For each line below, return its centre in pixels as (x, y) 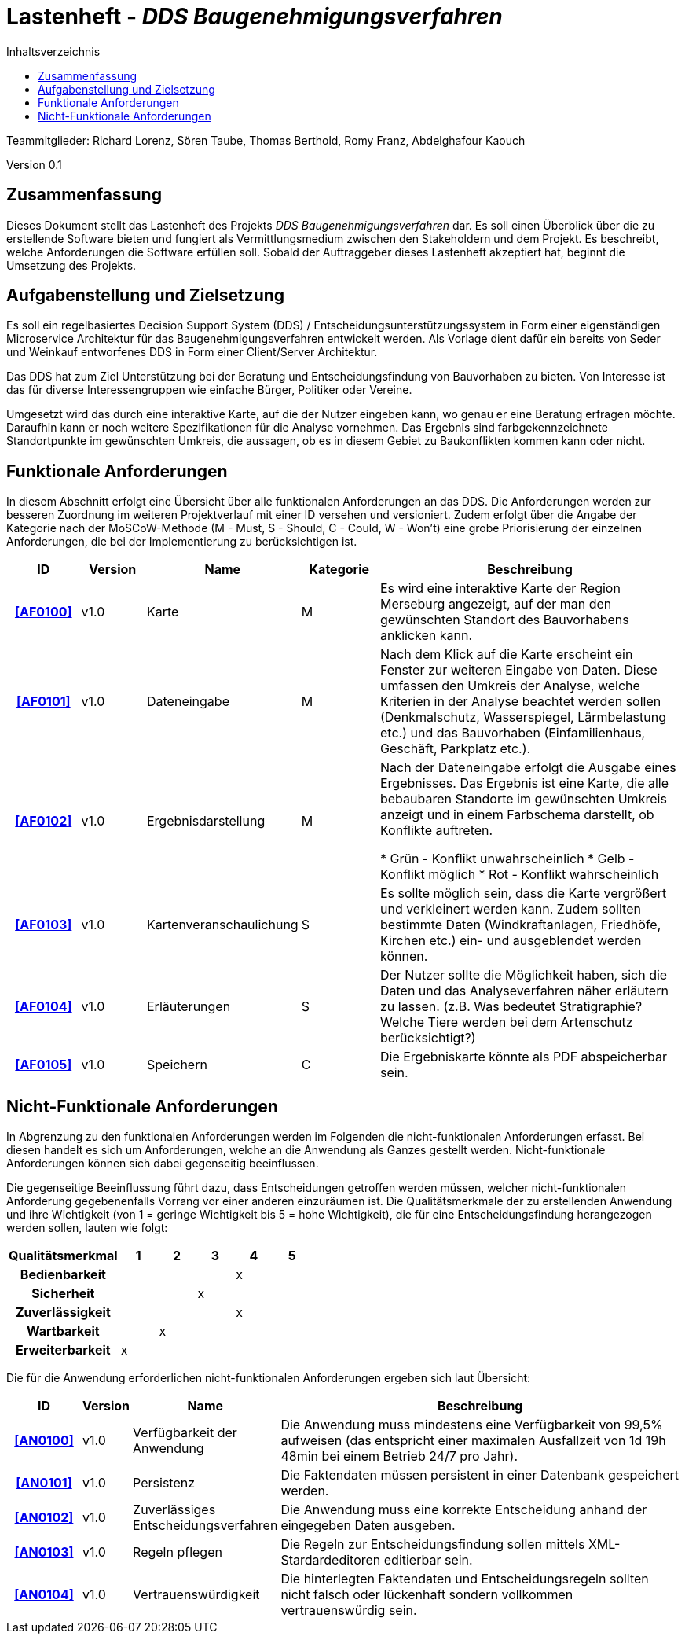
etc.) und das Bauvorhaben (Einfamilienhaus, (513, 733)
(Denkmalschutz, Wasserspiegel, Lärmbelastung (523, 717)
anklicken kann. (426, 636)
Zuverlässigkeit (63, 1313)
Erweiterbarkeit (63, 1350)
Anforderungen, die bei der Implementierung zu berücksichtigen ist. (182, 542)
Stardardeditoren (331, 1560)
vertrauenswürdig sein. (349, 1611)
